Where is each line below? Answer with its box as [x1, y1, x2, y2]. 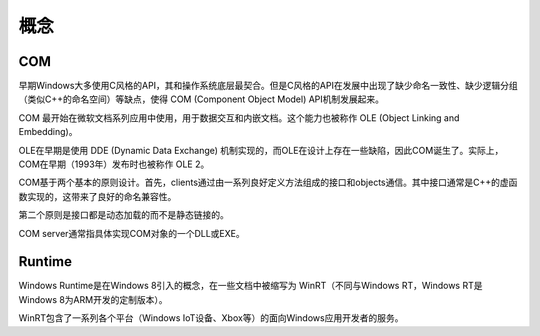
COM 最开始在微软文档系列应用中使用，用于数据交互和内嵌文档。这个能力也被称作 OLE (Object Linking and [18, 111, 460, 124]
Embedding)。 [18, 126, 78, 138]
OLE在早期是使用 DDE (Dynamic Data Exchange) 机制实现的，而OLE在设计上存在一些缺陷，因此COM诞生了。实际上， [18, 144, 504, 156]
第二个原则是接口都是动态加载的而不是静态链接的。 [18, 209, 229, 221]
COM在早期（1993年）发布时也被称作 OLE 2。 [18, 158, 210, 170]
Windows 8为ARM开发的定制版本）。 [18, 293, 168, 305]
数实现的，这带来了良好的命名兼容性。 [18, 190, 177, 202]
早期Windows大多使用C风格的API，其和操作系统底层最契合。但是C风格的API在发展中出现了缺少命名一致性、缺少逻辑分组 [18, 80, 519, 92]
